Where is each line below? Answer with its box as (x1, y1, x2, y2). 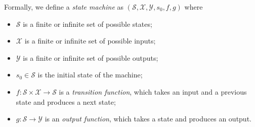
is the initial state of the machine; (37, 69, 143, 80)
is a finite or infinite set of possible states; (23, 18, 152, 29)
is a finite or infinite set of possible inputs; (24, 35, 156, 46)
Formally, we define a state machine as (4, 2, 124, 12)
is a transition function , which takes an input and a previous (59, 86, 247, 97)
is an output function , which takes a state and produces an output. (45, 113, 251, 124)
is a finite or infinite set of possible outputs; (23, 52, 158, 63)
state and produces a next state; (16, 96, 116, 107)
